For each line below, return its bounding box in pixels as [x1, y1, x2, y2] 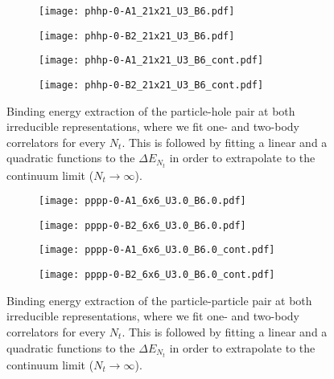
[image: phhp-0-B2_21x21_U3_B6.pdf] [39, 30, 235, 42]
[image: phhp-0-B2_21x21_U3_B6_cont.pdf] [39, 79, 264, 91]
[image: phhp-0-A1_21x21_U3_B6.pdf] [39, 6, 235, 17]
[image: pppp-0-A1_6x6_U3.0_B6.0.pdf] [39, 195, 246, 207]
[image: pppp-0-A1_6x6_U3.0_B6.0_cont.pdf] [39, 244, 275, 256]
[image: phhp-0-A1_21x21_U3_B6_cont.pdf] [39, 55, 264, 67]
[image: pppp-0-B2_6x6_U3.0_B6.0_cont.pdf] [39, 269, 275, 281]
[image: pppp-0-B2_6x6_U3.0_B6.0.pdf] [39, 219, 246, 231]
